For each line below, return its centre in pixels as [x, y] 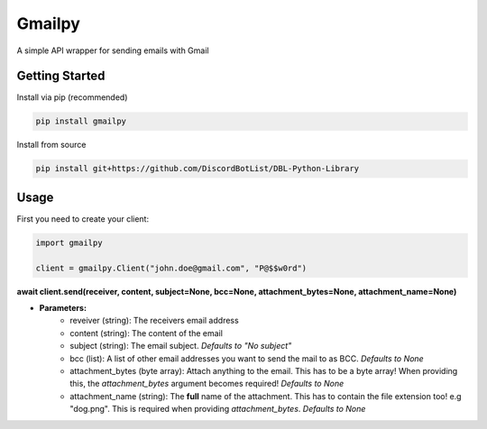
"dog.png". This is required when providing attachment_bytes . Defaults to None [218, 409]
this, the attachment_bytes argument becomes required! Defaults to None [207, 384]
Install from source [51, 145]
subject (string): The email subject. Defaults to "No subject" [181, 346]
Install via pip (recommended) [72, 97]
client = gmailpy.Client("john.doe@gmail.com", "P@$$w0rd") [171, 268]
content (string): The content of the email [146, 333]
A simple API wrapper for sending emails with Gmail [113, 50]
